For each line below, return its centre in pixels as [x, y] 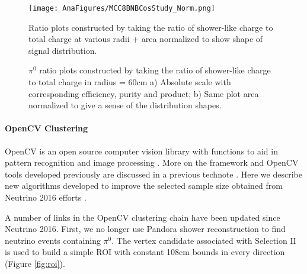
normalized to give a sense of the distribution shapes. [125, 105]
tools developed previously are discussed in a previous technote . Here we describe [153, 174]
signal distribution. [63, 50]
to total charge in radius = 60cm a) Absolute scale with [130, 82]
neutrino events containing [53, 240]
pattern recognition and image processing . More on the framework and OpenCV [152, 162]
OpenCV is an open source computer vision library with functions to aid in [141, 151]
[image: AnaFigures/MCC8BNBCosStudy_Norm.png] [122, 8]
